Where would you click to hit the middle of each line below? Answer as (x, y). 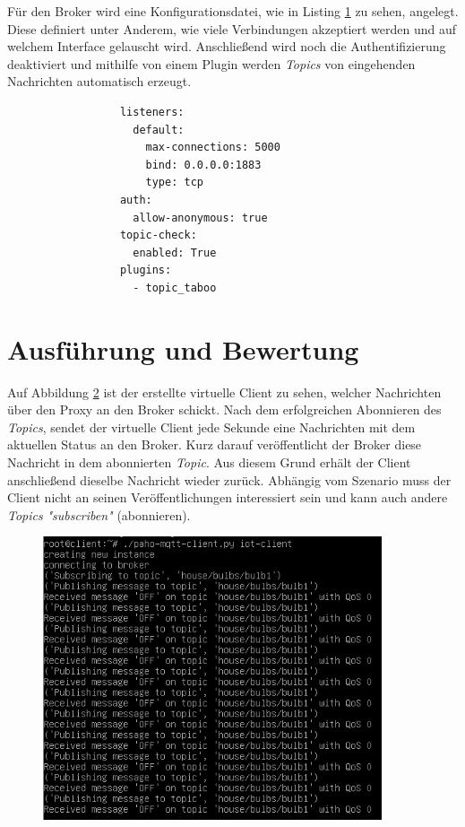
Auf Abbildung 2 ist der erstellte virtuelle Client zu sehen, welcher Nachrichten (224, 392)
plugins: (146, 270)
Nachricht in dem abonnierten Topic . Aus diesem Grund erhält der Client (209, 462)
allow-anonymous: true (200, 218)
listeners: (152, 112)
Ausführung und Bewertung (183, 348)
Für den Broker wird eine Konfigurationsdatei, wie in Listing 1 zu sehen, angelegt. (233, 11)
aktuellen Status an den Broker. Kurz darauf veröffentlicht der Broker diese (215, 444)
